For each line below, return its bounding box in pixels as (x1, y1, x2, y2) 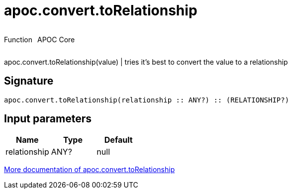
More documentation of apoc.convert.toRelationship (4, 165, 175, 174)
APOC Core (37, 35, 75, 44)
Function (4, 35, 32, 44)
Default (104, 135, 133, 145)
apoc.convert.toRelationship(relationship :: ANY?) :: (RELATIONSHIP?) (4, 96, 290, 104)
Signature (4, 75, 54, 88)
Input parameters (4, 112, 92, 125)
